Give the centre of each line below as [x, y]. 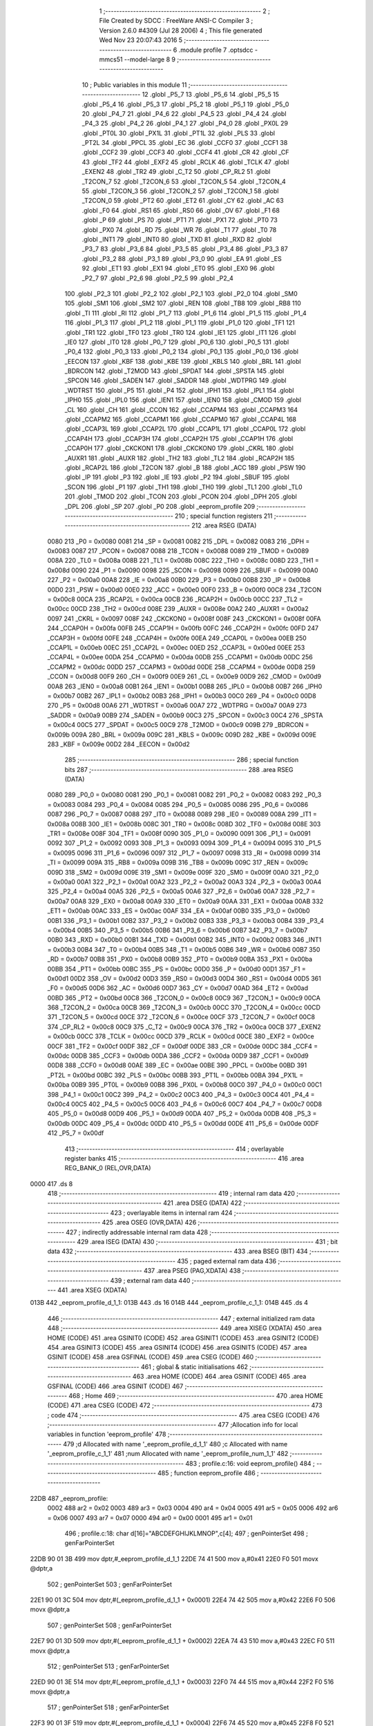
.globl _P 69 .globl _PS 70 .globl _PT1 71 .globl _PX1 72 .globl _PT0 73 [180, 220]
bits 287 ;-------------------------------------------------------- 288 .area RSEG [179, 769]
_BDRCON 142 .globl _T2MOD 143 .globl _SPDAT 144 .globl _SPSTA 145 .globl [174, 371]
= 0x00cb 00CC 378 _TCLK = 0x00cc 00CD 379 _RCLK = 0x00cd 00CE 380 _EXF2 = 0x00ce [181, 1036]
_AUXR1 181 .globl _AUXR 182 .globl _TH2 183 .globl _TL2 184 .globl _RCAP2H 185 [180, 458]
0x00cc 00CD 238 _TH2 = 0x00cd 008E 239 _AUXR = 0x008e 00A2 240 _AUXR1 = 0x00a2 [178, 609]
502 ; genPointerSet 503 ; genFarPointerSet [109, 1584]
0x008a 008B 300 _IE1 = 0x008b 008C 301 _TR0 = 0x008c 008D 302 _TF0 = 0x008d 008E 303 [184, 824]
